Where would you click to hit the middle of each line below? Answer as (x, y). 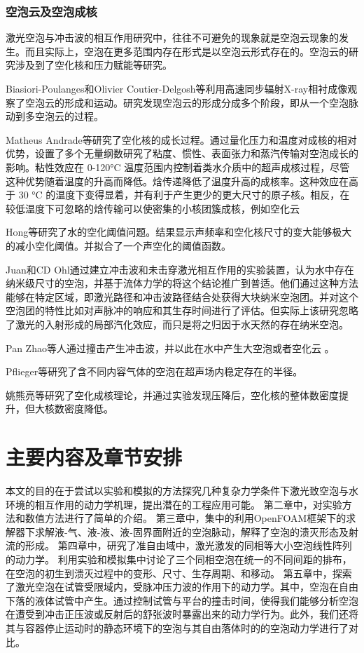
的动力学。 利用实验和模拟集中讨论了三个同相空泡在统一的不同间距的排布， (179, 559)
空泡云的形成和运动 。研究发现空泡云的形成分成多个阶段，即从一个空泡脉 (191, 102)
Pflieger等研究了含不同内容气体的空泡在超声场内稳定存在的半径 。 (154, 371)
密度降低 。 (89, 409)
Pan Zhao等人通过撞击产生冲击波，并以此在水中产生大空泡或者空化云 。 (170, 348)
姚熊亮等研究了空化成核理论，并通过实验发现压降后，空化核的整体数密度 (172, 395)
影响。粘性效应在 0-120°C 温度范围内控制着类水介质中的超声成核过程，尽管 (178, 167)
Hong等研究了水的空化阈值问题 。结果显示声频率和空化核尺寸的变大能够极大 (179, 232)
